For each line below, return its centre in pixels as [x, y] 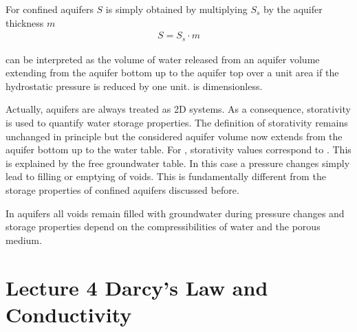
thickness [25, 22]
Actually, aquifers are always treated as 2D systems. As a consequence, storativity [178, 109]
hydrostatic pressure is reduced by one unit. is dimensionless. [134, 86]
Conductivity [69, 314]
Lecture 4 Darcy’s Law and [137, 287]
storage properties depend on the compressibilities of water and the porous [163, 226]
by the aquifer [293, 9]
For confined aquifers [50, 9]
